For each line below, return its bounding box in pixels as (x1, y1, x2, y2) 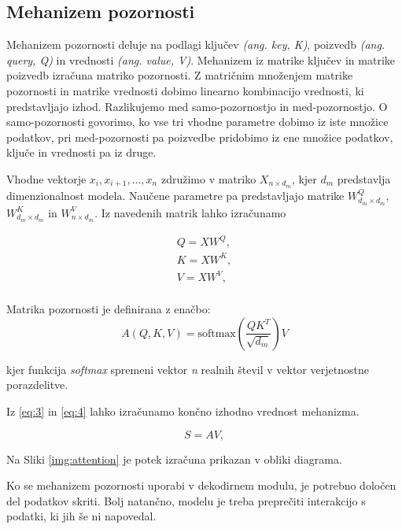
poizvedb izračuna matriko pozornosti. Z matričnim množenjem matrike (6, 67, 353, 83)
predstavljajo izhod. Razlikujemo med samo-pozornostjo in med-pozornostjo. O (6, 98, 388, 114)
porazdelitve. (6, 376, 68, 393)
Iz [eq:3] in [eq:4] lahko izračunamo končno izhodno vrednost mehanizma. (6, 402, 360, 419)
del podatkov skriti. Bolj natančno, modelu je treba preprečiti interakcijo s (6, 492, 366, 509)
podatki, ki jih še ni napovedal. (6, 508, 157, 524)
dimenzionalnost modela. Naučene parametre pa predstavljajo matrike (6, 187, 345, 203)
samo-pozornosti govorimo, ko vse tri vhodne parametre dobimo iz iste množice (6, 113, 389, 130)
